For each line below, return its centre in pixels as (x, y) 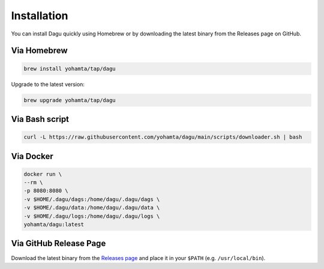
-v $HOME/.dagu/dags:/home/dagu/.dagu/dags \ (92, 199)
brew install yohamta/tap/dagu (70, 68)
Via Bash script (40, 119)
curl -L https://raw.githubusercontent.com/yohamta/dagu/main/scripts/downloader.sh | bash (163, 137)
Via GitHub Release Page (58, 243)
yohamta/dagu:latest (54, 225)
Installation (40, 16)
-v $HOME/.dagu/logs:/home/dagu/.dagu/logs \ (92, 216)
